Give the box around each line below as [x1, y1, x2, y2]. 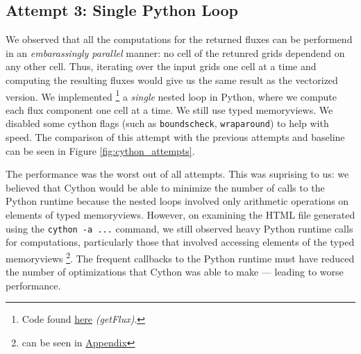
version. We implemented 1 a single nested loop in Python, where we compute [6, 87, 337, 103]
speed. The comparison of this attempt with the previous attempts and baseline [6, 130, 345, 144]
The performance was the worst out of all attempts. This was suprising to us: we [6, 167, 349, 181]
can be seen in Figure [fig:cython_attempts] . [6, 143, 195, 158]
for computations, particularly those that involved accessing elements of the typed [6, 235, 355, 249]
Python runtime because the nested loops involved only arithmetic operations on [6, 194, 349, 208]
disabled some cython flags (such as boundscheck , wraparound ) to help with [6, 116, 329, 130]
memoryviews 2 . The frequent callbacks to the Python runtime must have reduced [6, 248, 355, 265]
